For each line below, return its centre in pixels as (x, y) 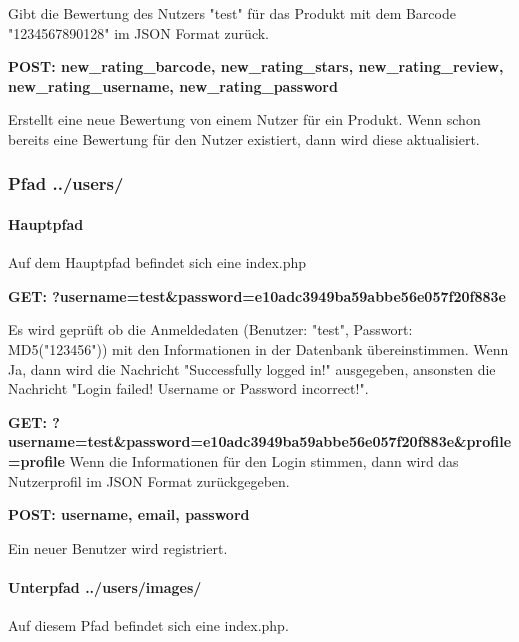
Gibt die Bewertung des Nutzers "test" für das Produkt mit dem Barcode (232, 13)
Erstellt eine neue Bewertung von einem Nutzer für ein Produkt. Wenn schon (244, 119)
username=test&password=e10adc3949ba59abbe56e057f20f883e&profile (260, 441)
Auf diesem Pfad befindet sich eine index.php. (148, 625)
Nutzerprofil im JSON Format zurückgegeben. (149, 480)
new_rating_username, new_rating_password (173, 85)
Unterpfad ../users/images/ (105, 586)
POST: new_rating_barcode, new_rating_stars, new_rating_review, (256, 66)
